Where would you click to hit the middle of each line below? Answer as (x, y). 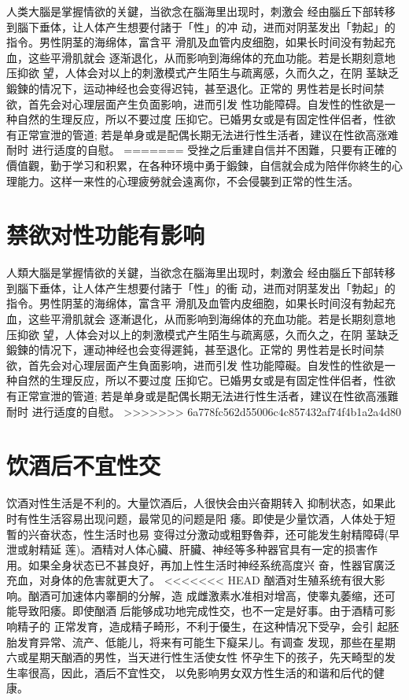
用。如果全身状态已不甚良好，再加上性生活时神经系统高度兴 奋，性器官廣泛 (201, 564)
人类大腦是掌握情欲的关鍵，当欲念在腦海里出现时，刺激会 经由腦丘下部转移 (201, 11)
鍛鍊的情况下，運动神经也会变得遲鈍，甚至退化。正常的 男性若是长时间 (190, 350)
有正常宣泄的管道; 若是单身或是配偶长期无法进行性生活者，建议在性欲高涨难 (203, 134)
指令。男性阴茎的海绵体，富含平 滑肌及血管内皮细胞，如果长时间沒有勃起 (195, 303)
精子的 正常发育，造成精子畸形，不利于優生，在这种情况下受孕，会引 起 (203, 626)
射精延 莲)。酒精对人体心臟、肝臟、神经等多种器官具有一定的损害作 (203, 549)
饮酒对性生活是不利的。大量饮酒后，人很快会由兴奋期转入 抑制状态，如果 (195, 503)
